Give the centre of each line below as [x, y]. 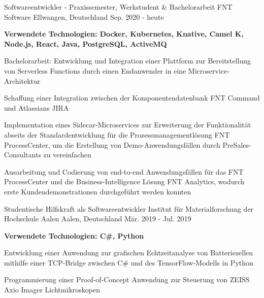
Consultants [23, 155]
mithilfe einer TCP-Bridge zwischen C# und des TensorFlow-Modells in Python [129, 262]
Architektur [22, 80]
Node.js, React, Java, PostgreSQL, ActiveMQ [86, 43]
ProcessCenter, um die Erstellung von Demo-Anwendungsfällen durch [112, 144]
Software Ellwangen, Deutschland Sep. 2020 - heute [84, 16]
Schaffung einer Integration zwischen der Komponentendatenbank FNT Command [132, 98]
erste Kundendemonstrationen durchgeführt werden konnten [98, 191]
